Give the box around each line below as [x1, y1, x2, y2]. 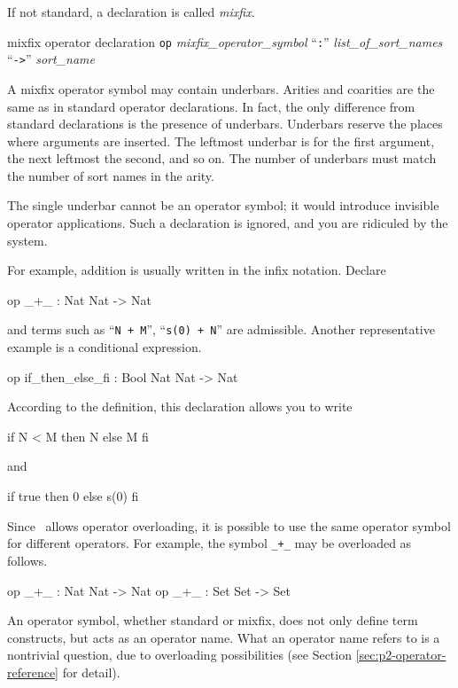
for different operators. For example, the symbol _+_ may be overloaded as [7, 534, 412, 552]
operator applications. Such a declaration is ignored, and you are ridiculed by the [7, 214, 448, 232]
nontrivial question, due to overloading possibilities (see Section [7, 645, 352, 664]
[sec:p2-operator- [355, 645, 446, 664]
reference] [7, 662, 59, 681]
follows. [7, 551, 48, 569]
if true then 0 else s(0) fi [7, 487, 139, 505]
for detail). [62, 662, 120, 681]
